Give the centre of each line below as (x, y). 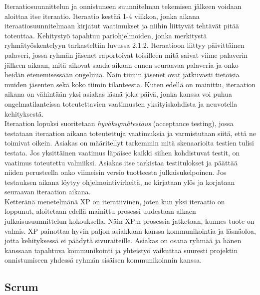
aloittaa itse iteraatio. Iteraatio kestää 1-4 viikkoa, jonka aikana (102, 16)
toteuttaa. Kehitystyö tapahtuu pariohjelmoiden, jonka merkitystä (106, 35)
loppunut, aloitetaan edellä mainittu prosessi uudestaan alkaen (100, 211)
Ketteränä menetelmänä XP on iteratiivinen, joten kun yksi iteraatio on (115, 201)
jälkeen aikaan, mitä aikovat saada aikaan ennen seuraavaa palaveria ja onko (122, 65)
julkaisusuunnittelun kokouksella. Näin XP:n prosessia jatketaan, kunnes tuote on (130, 221)
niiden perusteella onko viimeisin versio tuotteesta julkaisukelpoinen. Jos (116, 172)
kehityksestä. (24, 113)
